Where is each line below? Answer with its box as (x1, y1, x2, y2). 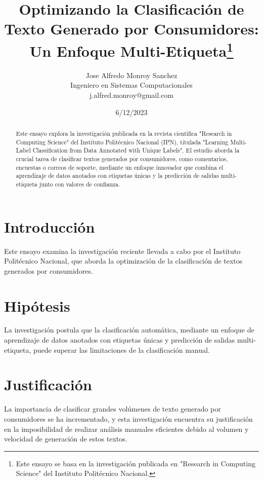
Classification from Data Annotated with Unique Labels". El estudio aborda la (32, 146, 240, 155)
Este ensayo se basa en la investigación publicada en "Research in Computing (16, 458, 255, 468)
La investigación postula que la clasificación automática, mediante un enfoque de (4, 324, 254, 335)
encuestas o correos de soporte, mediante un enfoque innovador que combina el (16, 163, 224, 171)
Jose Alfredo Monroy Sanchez (85, 69, 178, 80)
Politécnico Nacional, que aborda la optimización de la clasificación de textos (4, 255, 243, 266)
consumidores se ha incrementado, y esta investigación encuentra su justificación (4, 413, 253, 424)
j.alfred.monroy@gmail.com (90, 90, 173, 100)
